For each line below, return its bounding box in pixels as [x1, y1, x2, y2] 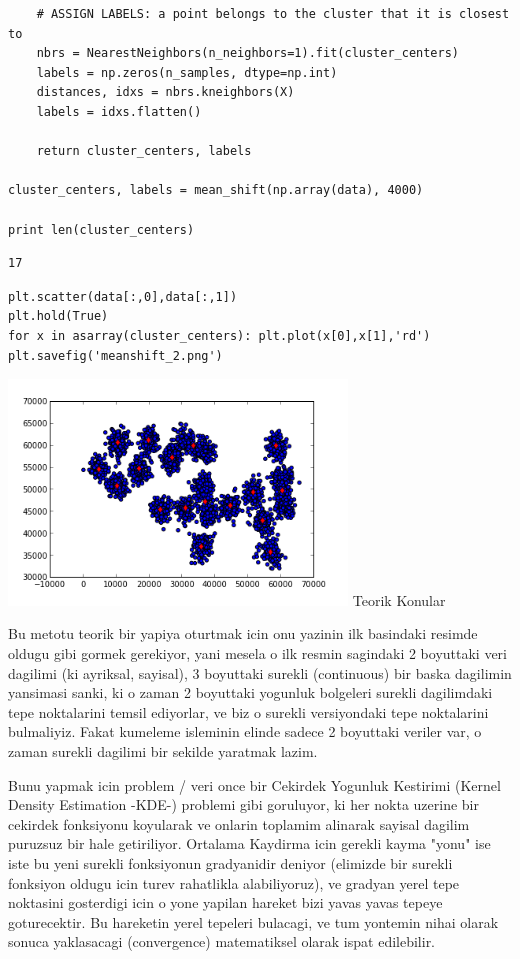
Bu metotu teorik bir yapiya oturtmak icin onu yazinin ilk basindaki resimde [8, 623, 478, 644]
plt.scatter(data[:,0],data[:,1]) [8, 289, 238, 304]
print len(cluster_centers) [8, 222, 195, 237]
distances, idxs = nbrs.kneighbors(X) [36, 85, 295, 100]
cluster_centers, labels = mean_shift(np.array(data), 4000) [8, 183, 424, 198]
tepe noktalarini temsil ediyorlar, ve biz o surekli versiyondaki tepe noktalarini [8, 701, 489, 722]
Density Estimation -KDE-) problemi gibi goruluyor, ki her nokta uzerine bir [8, 794, 480, 815]
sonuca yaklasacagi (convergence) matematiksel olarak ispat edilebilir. [8, 931, 436, 952]
